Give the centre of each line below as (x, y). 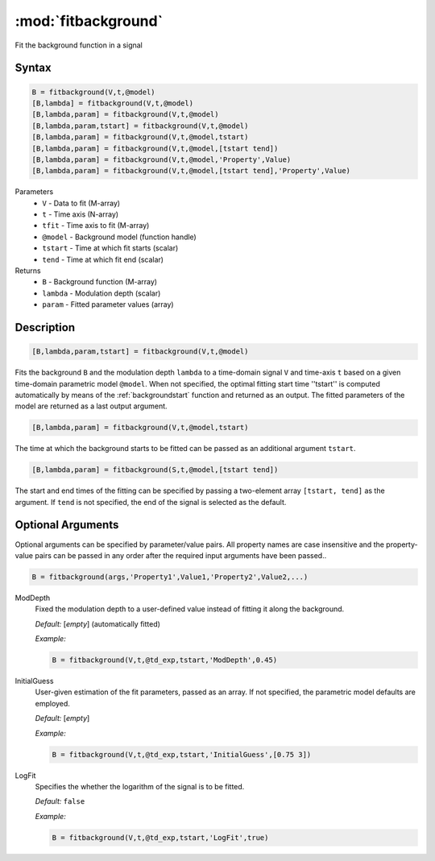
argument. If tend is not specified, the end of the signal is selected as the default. (151, 502)
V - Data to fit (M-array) (81, 203)
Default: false (60, 801)
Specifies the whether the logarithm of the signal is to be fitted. (140, 786)
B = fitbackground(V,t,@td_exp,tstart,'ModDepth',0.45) (165, 660)
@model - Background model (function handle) (119, 237)
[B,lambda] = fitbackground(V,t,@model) (112, 103)
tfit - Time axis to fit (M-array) (96, 226)
